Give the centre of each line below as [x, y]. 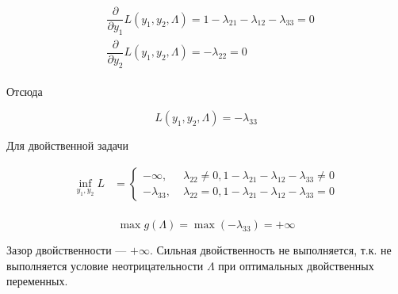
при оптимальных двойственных [296, 265]
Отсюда [25, 91]
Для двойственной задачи [68, 145]
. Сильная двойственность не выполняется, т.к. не [270, 250]
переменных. [37, 281]
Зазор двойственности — [67, 250]
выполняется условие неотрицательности [105, 265]
